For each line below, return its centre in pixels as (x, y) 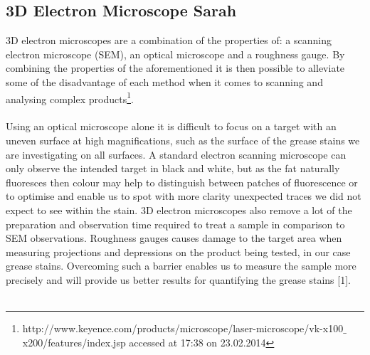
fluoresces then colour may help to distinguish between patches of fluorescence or (182, 182)
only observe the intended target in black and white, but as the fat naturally (173, 168)
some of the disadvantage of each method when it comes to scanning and (164, 81)
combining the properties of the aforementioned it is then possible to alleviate (175, 68)
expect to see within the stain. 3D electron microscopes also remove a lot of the (179, 210)
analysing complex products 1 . (70, 97)
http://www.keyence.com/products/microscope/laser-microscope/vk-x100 (183, 328)
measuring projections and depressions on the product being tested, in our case (178, 251)
